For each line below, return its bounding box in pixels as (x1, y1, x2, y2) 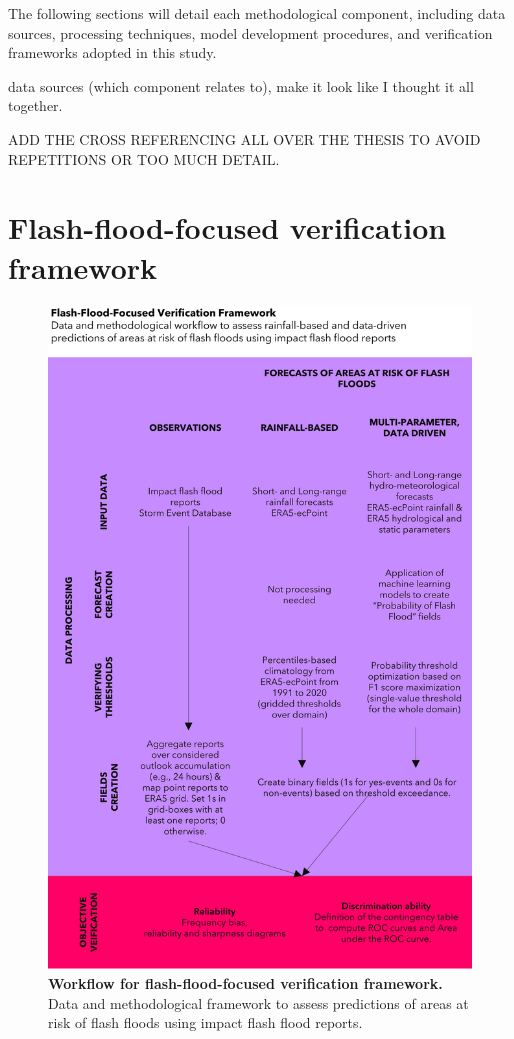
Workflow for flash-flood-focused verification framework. (48, 972, 443, 993)
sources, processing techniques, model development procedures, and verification (8, 22, 493, 43)
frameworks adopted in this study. (8, 42, 217, 63)
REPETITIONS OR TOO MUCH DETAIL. (8, 148, 280, 169)
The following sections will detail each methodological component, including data (8, 3, 506, 23)
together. (8, 95, 63, 116)
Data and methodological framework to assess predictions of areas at (48, 992, 469, 1013)
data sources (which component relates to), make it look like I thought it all (8, 75, 474, 96)
